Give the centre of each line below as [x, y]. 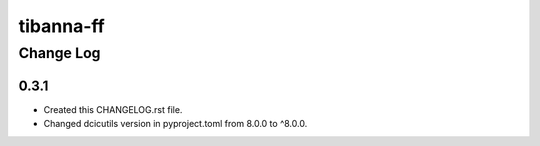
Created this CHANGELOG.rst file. [113, 109]
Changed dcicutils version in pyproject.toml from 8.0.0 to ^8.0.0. [175, 124]
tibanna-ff [61, 26]
